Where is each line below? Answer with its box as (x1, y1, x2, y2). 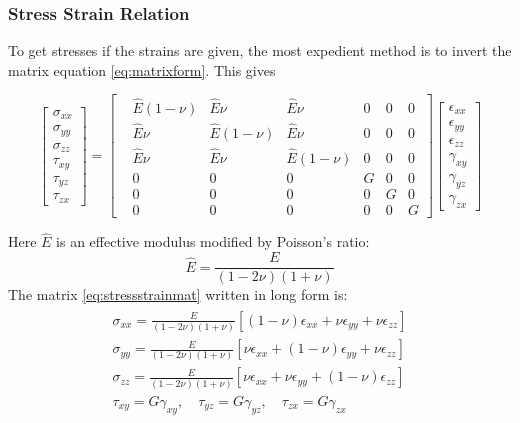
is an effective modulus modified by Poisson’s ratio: (56, 231, 370, 252)
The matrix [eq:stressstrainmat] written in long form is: (8, 284, 348, 305)
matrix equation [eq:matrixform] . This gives (8, 59, 276, 80)
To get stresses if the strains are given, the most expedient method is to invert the (8, 40, 512, 61)
